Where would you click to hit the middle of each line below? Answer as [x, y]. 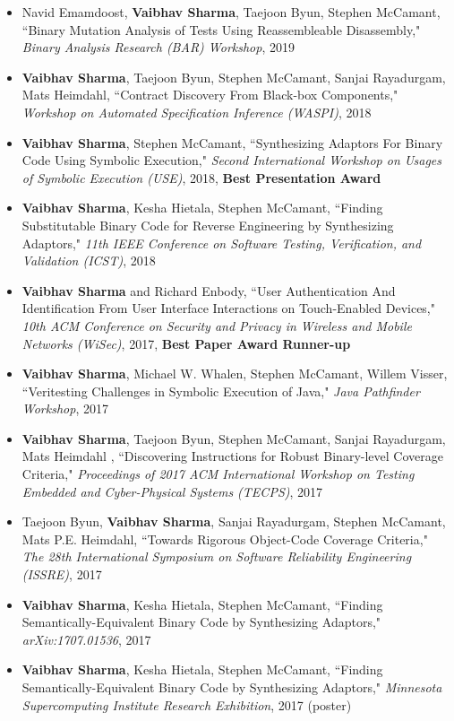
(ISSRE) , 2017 [62, 574]
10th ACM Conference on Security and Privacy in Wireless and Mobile [217, 325]
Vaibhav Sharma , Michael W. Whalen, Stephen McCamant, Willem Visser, [235, 374]
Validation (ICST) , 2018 [89, 261]
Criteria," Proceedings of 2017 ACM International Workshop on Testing [218, 474]
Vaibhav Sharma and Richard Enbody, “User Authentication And [209, 290]
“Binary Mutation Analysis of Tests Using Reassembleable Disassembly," [221, 29]
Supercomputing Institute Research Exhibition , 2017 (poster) [187, 704]
